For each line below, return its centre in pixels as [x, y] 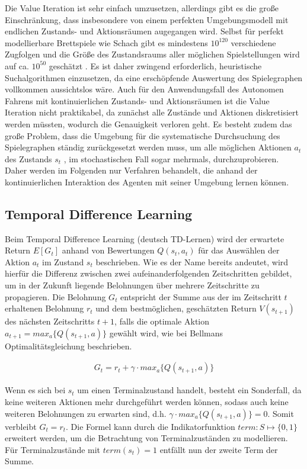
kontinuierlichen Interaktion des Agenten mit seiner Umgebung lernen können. [147, 182]
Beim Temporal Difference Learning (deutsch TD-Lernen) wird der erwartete [145, 238]
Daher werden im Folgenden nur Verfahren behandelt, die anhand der [131, 170]
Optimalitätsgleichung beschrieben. [68, 346]
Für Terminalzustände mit [53, 449]
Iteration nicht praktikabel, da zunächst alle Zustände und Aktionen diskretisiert [152, 112]
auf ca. [17, 65]
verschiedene [253, 42]
